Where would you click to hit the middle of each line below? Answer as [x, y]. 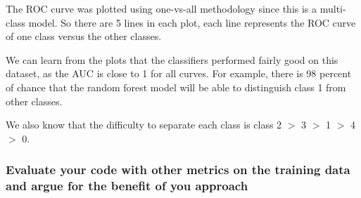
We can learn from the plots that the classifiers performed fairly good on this [172, 59]
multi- [333, 8]
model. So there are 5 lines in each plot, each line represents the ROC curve [192, 22]
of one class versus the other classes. [84, 36]
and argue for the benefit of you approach [127, 186]
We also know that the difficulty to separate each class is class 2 [144, 125]
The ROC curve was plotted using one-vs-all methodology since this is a [161, 8]
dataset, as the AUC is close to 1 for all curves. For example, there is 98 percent [179, 73]
